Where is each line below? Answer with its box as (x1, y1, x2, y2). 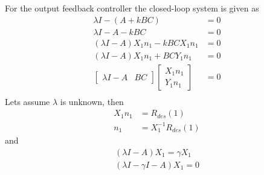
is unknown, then (60, 95, 124, 107)
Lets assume (5, 95, 50, 107)
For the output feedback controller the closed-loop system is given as (5, 2, 259, 14)
